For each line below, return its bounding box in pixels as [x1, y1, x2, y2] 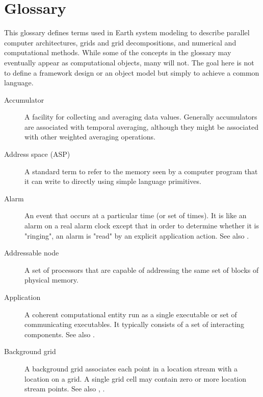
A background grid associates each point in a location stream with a [24, 363, 238, 373]
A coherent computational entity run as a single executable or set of [24, 309, 237, 319]
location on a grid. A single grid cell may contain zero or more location [24, 373, 247, 384]
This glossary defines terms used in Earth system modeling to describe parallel [4, 27, 250, 38]
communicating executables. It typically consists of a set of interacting [24, 319, 244, 330]
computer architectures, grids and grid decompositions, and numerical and [4, 37, 236, 48]
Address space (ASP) [4, 149, 70, 159]
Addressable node [4, 247, 59, 258]
